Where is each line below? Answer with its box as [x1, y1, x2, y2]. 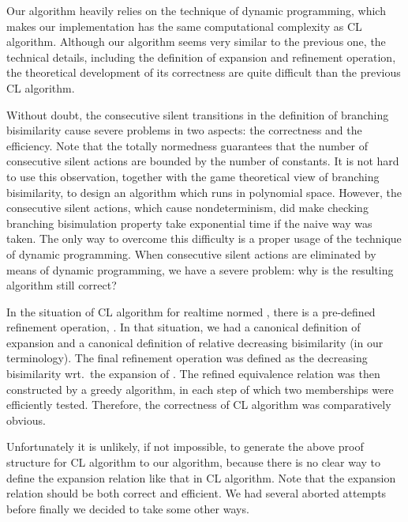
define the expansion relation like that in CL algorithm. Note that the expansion [6, 469, 396, 486]
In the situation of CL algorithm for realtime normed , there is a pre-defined [6, 303, 376, 320]
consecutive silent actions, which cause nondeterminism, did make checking [6, 199, 369, 216]
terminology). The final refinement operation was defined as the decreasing [6, 350, 368, 366]
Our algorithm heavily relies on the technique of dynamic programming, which [6, 2, 386, 18]
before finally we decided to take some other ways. [6, 500, 249, 516]
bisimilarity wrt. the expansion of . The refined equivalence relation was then [6, 365, 380, 382]
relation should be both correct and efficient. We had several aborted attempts [6, 485, 387, 501]
